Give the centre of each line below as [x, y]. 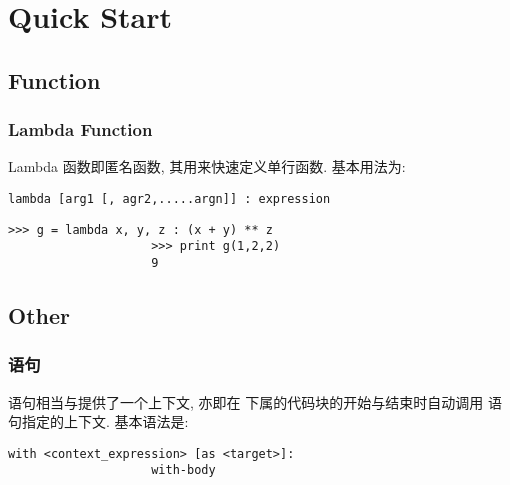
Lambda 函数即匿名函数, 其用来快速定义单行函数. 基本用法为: [207, 166]
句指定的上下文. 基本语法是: [98, 421]
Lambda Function [80, 129]
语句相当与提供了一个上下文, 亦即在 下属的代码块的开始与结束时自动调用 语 [255, 401]
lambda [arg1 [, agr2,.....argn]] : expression [169, 198]
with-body [183, 470]
